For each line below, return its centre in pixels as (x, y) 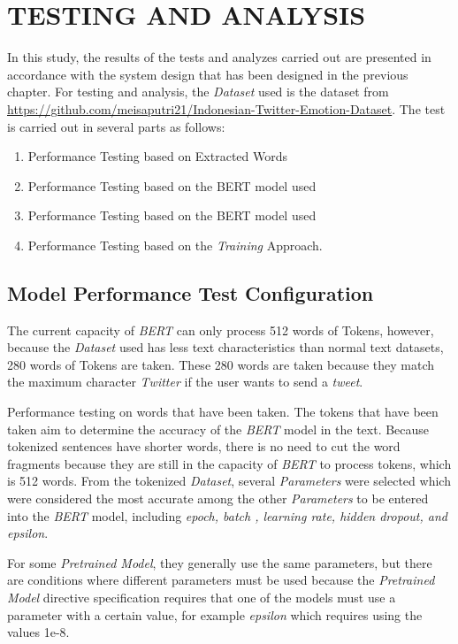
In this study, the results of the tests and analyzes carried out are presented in (219, 57)
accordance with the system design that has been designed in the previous (208, 74)
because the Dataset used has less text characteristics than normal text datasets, (225, 347)
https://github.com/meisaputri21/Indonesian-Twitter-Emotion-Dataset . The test (226, 108)
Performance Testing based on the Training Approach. (175, 245)
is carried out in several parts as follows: (116, 126)
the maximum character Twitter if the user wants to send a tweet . (185, 382)
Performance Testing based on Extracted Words (158, 156)
